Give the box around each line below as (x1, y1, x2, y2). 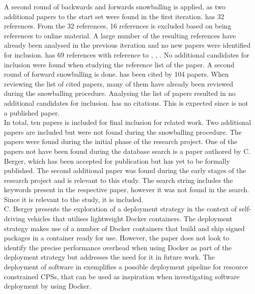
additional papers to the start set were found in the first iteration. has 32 (4, 11, 225, 21)
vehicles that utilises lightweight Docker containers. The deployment (27, 213, 232, 224)
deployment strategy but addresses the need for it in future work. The (4, 252, 215, 262)
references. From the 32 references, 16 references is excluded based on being (4, 21, 231, 31)
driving (4, 213, 26, 224)
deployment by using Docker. (4, 281, 91, 291)
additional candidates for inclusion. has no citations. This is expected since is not (4, 97, 249, 108)
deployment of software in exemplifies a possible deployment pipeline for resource (4, 262, 248, 272)
